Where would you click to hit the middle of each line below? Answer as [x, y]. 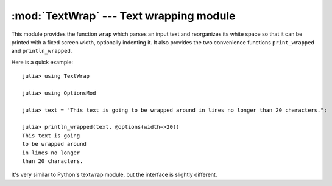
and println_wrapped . [42, 51]
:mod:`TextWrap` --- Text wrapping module [123, 16]
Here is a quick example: [42, 62]
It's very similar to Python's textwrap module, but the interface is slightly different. [114, 175]
